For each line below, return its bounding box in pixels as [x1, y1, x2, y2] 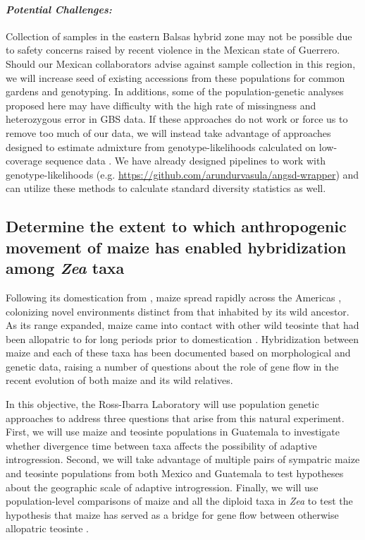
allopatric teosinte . [6, 521, 89, 536]
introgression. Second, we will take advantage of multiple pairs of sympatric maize [6, 452, 360, 467]
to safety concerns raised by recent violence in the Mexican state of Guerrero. [6, 42, 340, 57]
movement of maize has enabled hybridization [6, 236, 347, 258]
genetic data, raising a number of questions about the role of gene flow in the [6, 359, 339, 373]
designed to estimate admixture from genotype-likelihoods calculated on [6, 139, 316, 154]
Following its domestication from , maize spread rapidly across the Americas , [6, 289, 342, 304]
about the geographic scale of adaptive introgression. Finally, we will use [6, 479, 318, 494]
